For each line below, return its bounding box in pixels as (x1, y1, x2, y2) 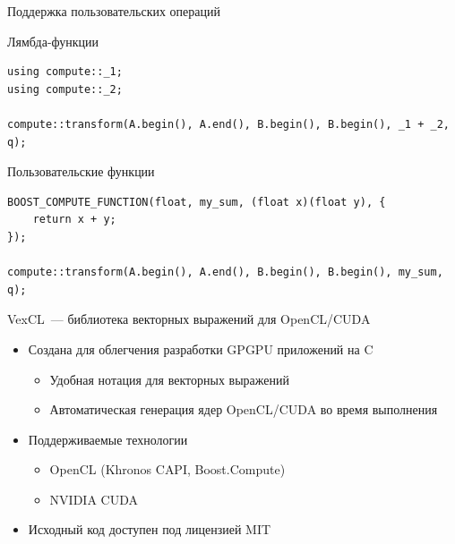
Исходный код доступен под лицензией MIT (28, 520, 271, 539)
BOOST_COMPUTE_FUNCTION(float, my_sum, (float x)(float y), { (7, 195, 386, 208)
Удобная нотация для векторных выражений (49, 370, 289, 388)
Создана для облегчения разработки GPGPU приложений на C (28, 339, 373, 358)
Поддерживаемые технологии (28, 429, 188, 448)
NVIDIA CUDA (49, 489, 138, 508)
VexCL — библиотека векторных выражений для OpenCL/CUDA (7, 310, 371, 328)
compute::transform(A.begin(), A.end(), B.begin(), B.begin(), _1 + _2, (7, 117, 450, 131)
